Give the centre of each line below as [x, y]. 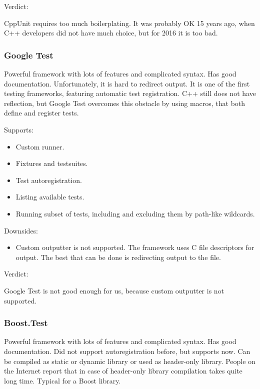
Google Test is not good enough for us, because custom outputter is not [114, 290]
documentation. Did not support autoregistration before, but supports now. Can [127, 351]
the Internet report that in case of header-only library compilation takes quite [123, 371]
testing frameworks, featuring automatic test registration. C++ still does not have [130, 93]
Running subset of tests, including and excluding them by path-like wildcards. [135, 213]
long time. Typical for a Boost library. [62, 380]
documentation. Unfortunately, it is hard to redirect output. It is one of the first [127, 83]
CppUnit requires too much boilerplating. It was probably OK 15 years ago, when [129, 23]
